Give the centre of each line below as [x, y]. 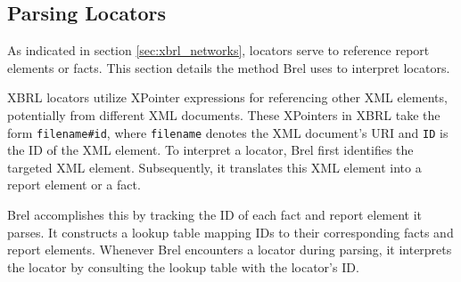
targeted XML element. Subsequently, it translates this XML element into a [214, 167]
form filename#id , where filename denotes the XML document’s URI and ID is [228, 132]
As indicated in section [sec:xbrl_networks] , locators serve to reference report [218, 50]
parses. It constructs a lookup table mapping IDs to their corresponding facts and [230, 232]
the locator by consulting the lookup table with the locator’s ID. [183, 266]
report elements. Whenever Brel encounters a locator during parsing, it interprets [230, 250]
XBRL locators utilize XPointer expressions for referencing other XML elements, [227, 97]
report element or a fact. [74, 185]
